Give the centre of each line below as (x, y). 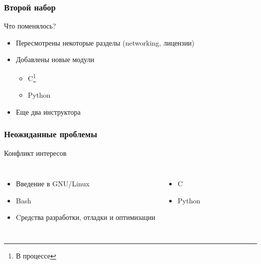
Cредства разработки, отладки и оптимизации (86, 217)
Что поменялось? (30, 26)
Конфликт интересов (35, 153)
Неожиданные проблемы (51, 134)
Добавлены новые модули (55, 59)
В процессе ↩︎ (36, 256)
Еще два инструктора (48, 111)
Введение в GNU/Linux (53, 184)
